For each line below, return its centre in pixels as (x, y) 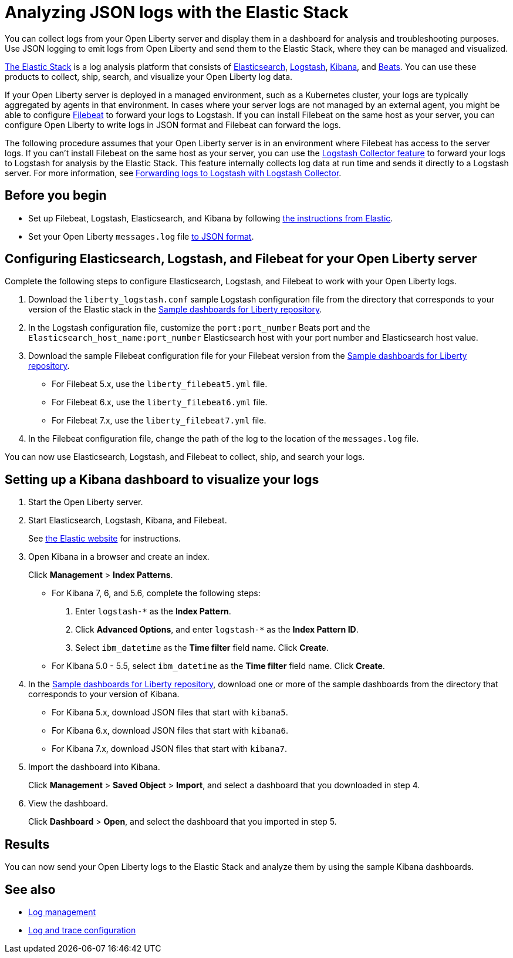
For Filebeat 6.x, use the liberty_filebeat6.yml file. (160, 402)
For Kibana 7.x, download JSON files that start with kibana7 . (169, 749)
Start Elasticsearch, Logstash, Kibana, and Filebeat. (128, 520)
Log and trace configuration (82, 930)
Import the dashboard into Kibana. (94, 767)
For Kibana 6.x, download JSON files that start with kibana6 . (170, 731)
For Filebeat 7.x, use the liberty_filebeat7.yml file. (159, 421)
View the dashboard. (68, 804)
